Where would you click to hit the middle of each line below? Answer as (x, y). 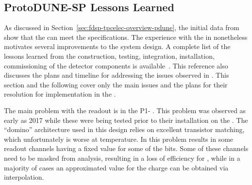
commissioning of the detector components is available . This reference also (116, 65)
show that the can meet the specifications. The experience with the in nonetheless (126, 37)
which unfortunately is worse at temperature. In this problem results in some (119, 139)
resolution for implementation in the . (60, 94)
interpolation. (24, 177)
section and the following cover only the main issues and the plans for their (116, 84)
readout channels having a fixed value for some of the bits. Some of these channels (126, 148)
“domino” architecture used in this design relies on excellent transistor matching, (124, 129)
